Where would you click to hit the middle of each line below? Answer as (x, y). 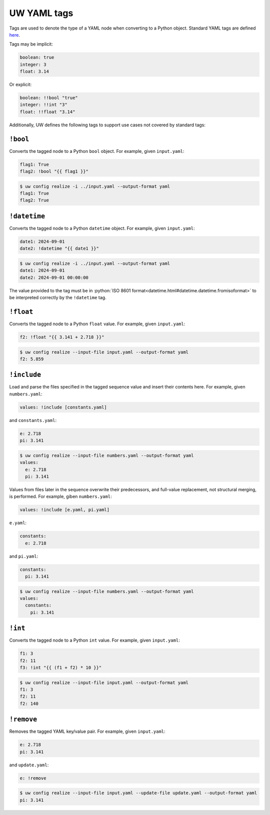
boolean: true (37, 57)
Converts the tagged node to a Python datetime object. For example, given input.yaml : (102, 228)
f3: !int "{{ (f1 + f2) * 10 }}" (61, 668)
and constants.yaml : (33, 420)
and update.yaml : (29, 765)
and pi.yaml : (24, 556)
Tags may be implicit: (31, 44)
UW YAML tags (41, 13)
